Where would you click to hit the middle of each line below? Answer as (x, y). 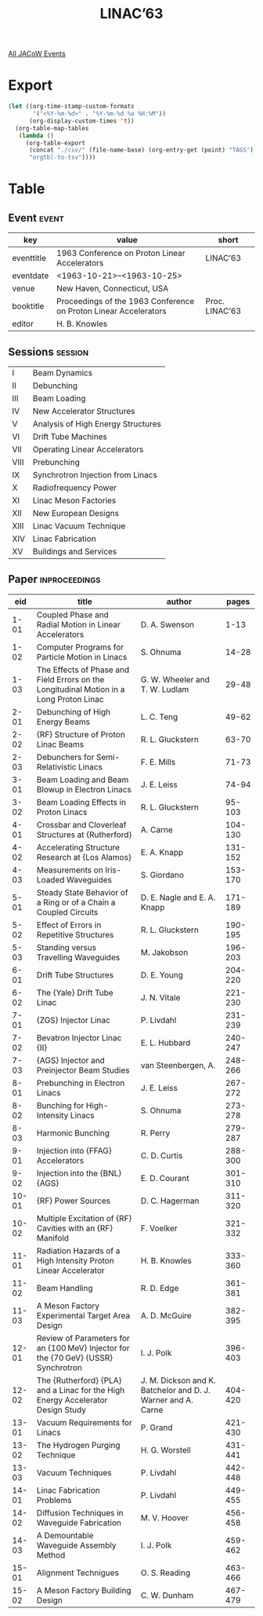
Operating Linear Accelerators (88, 449)
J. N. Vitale (160, 997)
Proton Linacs (62, 812)
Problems (54, 1500)
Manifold (52, 1238)
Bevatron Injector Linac (79, 1037)
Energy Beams (63, 722)
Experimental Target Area (83, 1315)
